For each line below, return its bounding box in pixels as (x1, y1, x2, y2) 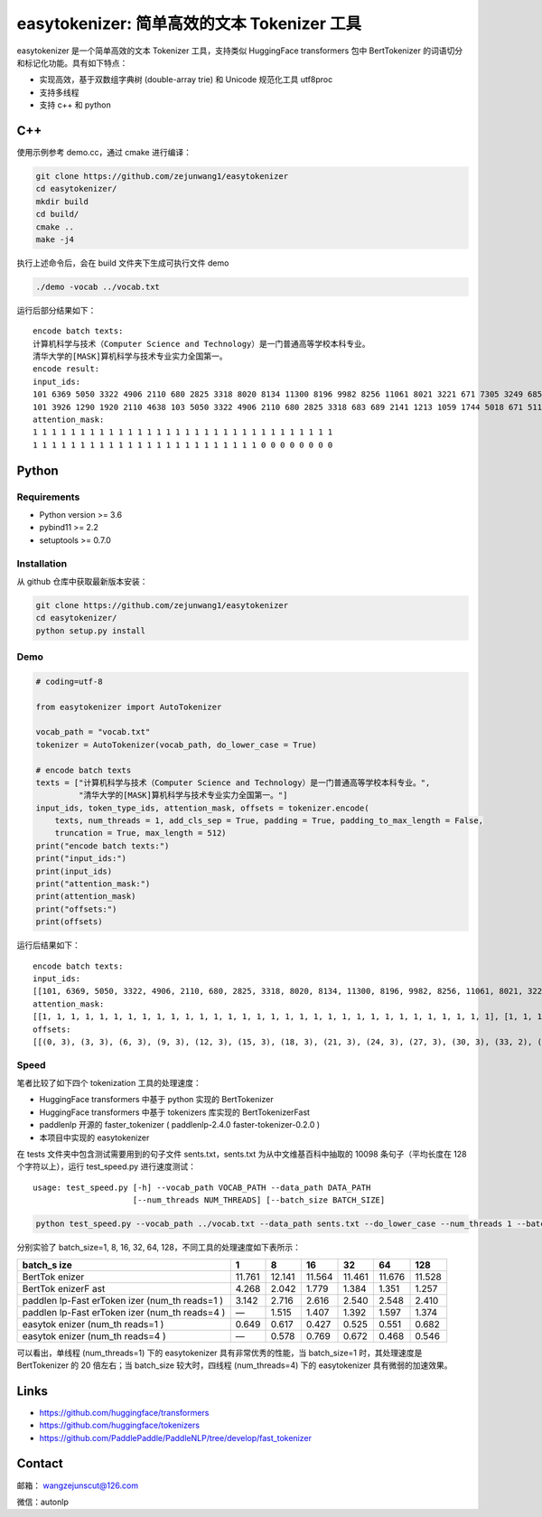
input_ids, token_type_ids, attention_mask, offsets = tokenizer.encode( (35, 802, 369, 813)
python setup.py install (35, 625, 146, 636)
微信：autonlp (16, 1496, 70, 1507)
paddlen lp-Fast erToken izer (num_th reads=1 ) (22, 1294, 223, 1306)
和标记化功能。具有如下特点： (16, 57, 128, 68)
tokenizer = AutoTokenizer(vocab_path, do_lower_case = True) (35, 739, 317, 750)
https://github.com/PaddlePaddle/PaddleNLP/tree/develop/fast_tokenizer (39, 1432, 312, 1443)
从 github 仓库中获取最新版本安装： (16, 576, 148, 586)
